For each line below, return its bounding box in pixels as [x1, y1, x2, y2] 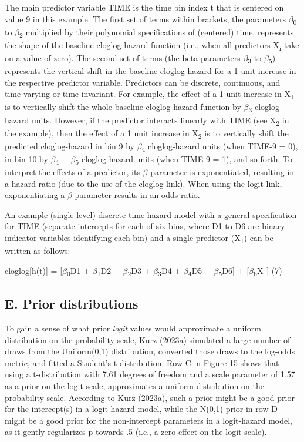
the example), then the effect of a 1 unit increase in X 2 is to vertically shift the [5, 126, 289, 140]
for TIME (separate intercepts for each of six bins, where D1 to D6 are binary [5, 220, 285, 232]
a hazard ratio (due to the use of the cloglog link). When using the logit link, [5, 177, 282, 189]
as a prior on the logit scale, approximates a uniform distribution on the [5, 380, 264, 392]
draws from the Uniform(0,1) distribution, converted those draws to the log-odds [5, 345, 295, 357]
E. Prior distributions [5, 294, 139, 313]
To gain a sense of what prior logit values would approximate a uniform [5, 322, 261, 334]
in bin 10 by [5, 152, 48, 165]
